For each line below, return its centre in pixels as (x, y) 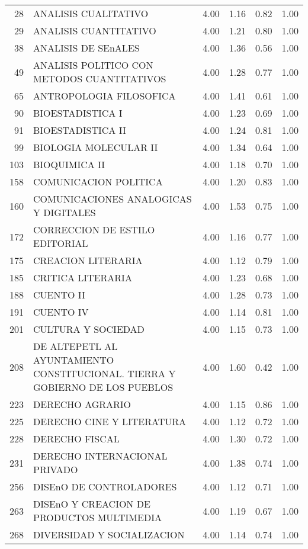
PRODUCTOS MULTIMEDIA (97, 517)
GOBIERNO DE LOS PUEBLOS (103, 387)
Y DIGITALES (65, 212)
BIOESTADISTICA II (80, 130)
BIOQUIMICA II (69, 164)
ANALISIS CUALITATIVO (91, 13)
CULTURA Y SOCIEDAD (89, 329)
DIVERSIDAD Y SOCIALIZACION (109, 534)
